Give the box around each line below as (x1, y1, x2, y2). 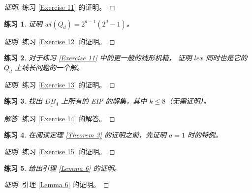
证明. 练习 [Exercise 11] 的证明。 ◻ (4, 2, 115, 12)
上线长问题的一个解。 (14, 62, 84, 72)
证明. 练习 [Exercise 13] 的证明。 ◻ (4, 79, 115, 89)
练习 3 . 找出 (4, 96, 42, 106)
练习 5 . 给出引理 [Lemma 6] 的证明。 (4, 163, 121, 173)
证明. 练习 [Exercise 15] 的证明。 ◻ (4, 146, 115, 157)
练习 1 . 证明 (4, 18, 42, 28)
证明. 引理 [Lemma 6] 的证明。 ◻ (4, 179, 109, 190)
